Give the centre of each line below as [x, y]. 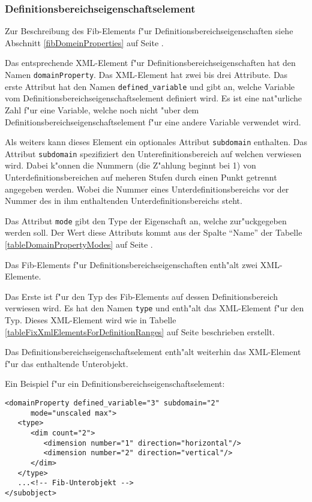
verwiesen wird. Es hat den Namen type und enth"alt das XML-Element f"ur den [154, 308]
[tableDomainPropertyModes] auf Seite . [79, 244]
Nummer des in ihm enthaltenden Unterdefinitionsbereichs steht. [124, 201]
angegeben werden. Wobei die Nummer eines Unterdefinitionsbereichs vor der [147, 189]
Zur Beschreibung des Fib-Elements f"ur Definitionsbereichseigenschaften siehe [149, 31]
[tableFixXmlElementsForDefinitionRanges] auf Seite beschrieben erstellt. [140, 331]
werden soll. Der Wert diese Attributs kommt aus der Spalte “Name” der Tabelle [154, 232]
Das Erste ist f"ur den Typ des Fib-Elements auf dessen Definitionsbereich [141, 296]
